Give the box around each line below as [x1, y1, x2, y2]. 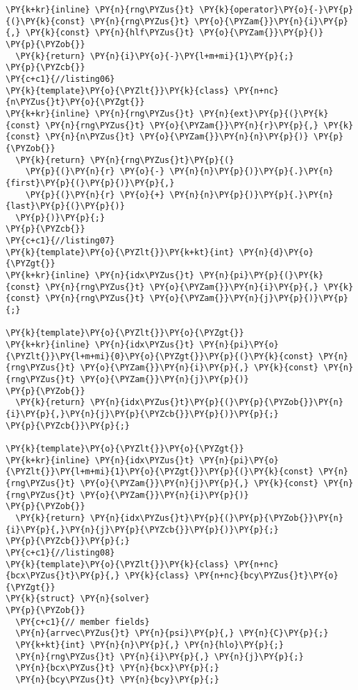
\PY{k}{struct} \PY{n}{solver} [6, 594, 150, 604]
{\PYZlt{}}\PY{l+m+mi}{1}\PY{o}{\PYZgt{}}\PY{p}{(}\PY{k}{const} [6, 467, 314, 477]
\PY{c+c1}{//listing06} [6, 74, 115, 84]
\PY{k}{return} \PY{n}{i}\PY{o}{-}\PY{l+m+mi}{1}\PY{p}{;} [15, 51, 294, 61]
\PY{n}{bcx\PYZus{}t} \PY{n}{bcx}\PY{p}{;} [15, 663, 219, 673]
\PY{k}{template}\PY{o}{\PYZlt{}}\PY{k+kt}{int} [6, 247, 235, 257]
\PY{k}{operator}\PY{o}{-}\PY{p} [199, 5, 354, 15]
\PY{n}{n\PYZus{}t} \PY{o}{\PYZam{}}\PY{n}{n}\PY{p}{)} [45, 132, 309, 142]
